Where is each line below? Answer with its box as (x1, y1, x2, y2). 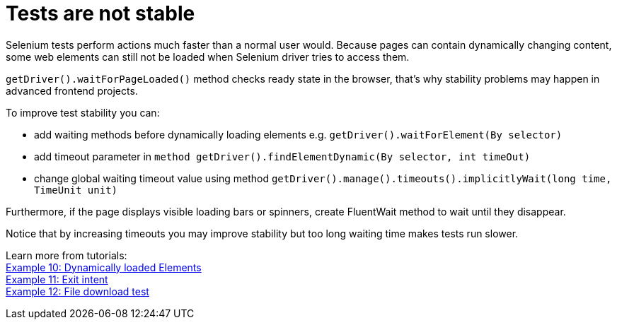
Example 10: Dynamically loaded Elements (6, 261, 202, 273)
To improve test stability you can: (6, 106, 160, 119)
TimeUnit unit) (34, 184, 118, 196)
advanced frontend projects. (6, 84, 138, 97)
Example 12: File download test (6, 285, 149, 297)
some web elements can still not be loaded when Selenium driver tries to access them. (6, 50, 410, 63)
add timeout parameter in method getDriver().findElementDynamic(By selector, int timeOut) (34, 150, 531, 162)
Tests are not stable (6, 1, 195, 25)
